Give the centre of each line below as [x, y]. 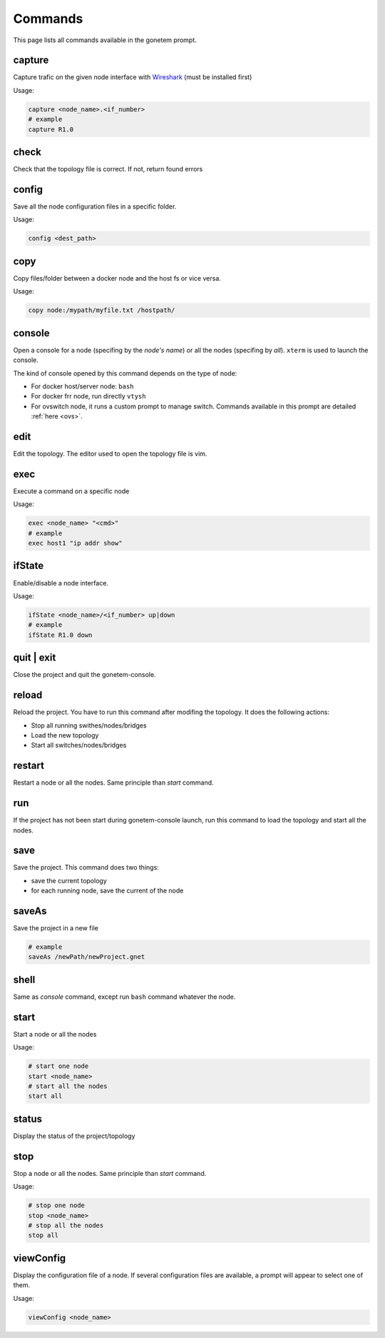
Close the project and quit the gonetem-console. [84, 675]
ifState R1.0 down [60, 635]
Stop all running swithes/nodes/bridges [89, 725]
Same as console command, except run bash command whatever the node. [124, 997]
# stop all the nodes [66, 1226]
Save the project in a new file [56, 928]
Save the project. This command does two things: [86, 867]
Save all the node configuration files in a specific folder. [95, 206]
